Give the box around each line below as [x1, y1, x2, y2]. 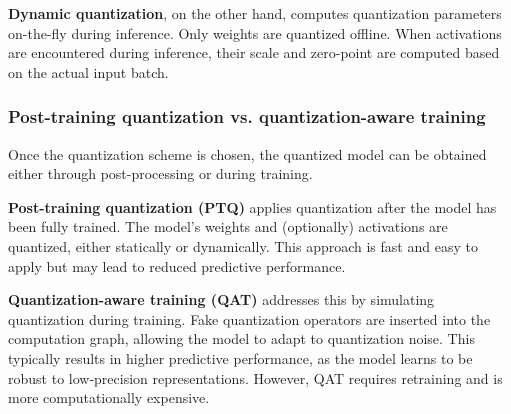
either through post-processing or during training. [8, 163, 313, 184]
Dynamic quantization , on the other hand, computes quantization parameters [8, 3, 502, 23]
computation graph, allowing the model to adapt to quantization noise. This [8, 328, 475, 349]
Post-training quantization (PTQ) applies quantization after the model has [8, 196, 497, 217]
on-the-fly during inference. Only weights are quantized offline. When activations [8, 22, 502, 43]
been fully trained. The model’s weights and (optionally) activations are [8, 216, 448, 237]
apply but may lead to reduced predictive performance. [8, 255, 346, 276]
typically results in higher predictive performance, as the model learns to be [8, 347, 473, 368]
